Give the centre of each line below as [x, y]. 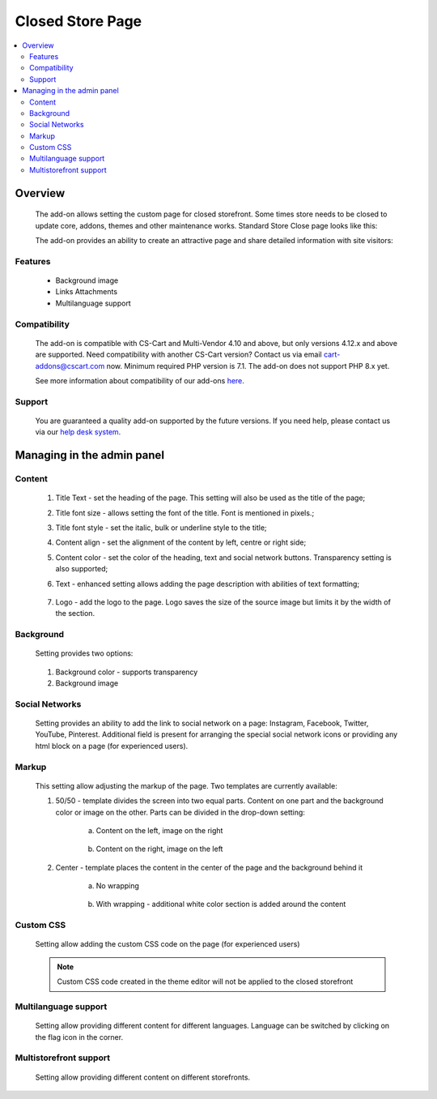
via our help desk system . [78, 432]
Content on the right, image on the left [159, 849]
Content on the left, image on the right [159, 830]
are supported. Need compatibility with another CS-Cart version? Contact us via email [179, 355]
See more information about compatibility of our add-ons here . [140, 380]
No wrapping [117, 886]
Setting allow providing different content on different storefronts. [143, 1077]
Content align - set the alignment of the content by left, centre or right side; [181, 542]
